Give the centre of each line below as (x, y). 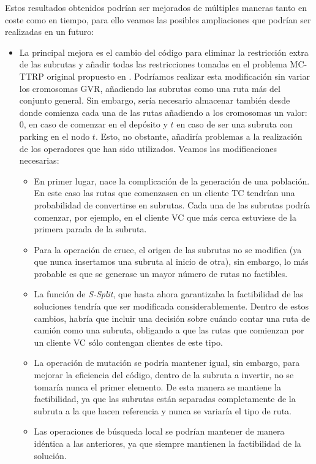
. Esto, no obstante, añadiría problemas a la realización (199, 136)
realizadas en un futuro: (50, 32)
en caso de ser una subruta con (235, 124)
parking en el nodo (55, 136)
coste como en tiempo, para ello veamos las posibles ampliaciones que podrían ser (158, 19)
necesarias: (39, 160)
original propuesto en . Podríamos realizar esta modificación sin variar (178, 76)
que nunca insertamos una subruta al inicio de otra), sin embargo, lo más (171, 261)
